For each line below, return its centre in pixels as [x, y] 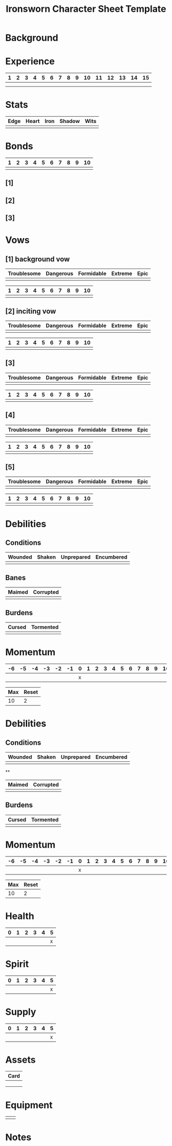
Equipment [29, 1105]
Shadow [70, 121]
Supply [21, 1012]
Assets [20, 1060]
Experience [30, 61]
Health [20, 916]
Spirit [17, 964]
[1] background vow [38, 259]
